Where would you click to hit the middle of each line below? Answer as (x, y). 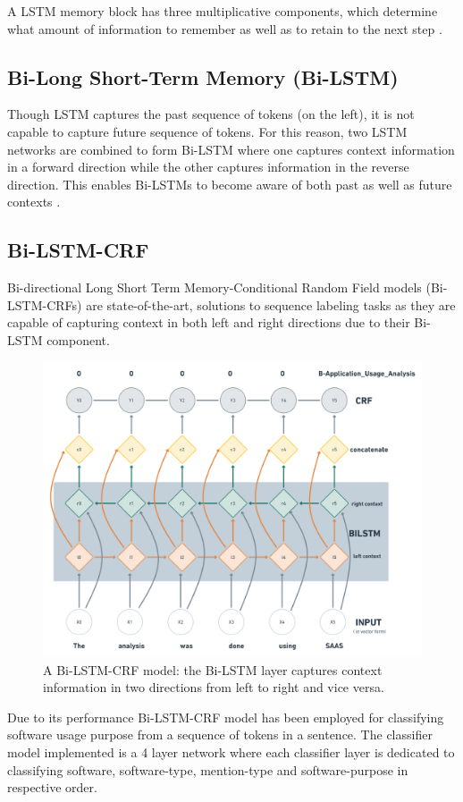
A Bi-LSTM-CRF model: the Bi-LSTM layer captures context (213, 669)
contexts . (34, 202)
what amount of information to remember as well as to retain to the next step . (225, 28)
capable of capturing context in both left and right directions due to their (209, 322)
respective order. (52, 787)
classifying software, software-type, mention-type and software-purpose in (208, 769)
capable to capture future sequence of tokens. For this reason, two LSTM (207, 131)
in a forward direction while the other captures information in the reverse (208, 167)
